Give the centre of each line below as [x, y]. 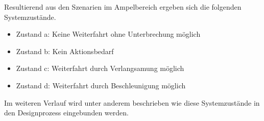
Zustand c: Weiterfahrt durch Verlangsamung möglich [100, 68]
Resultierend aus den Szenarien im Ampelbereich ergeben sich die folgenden [123, 7]
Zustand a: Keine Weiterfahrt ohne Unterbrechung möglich [108, 34]
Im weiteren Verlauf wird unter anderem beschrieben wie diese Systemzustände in [132, 102]
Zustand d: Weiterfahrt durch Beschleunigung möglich [101, 85]
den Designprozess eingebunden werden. [66, 113]
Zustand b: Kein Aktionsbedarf [65, 51]
